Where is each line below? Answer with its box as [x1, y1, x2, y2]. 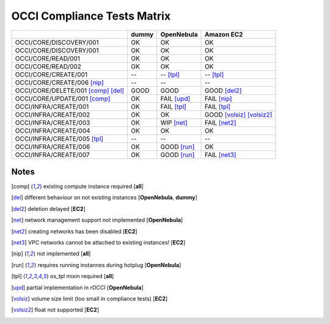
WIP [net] [160, 118, 188, 127]
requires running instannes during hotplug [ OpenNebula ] [37, 261, 182, 268]
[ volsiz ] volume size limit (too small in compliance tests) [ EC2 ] [11, 295, 168, 302]
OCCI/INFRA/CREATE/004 [15, 126, 91, 134]
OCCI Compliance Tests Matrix [11, 9, 171, 23]
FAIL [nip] [204, 94, 232, 103]
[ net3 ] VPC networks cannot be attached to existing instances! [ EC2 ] [11, 239, 186, 246]
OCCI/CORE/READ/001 [15, 54, 81, 62]
